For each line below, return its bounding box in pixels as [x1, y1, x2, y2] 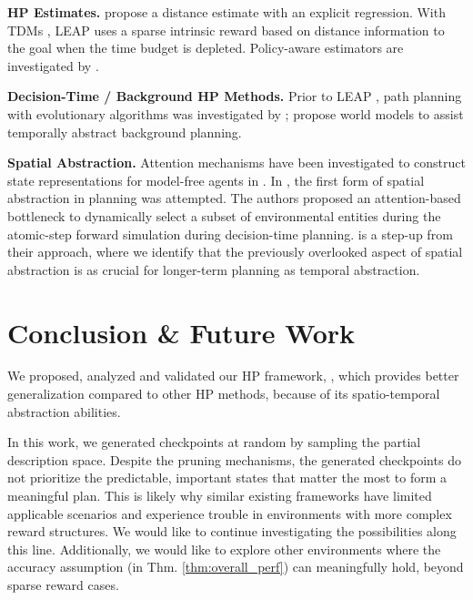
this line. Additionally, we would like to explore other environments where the [7, 539, 441, 558]
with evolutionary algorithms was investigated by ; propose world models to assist [7, 104, 464, 123]
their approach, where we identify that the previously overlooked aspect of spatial [7, 242, 463, 261]
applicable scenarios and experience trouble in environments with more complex [7, 503, 452, 523]
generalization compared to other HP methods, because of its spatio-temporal [7, 384, 440, 403]
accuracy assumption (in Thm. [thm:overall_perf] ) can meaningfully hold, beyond [7, 557, 464, 576]
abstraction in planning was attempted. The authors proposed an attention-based [7, 188, 461, 208]
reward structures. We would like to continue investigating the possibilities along [7, 522, 457, 541]
